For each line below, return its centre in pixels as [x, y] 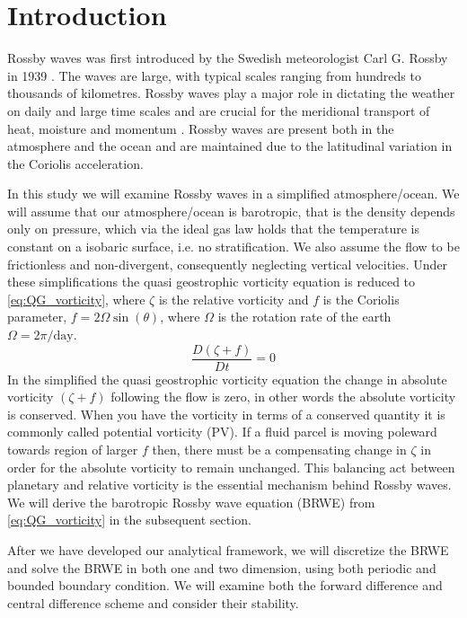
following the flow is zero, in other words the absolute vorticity [283, 397]
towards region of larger [73, 450]
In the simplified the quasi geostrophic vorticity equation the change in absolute [227, 379]
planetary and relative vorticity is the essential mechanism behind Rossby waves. [229, 485]
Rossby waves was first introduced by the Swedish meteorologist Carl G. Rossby [228, 58]
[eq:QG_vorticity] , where [76, 299]
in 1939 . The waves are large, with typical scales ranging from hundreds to [214, 75]
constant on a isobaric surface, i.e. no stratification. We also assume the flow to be [233, 247]
